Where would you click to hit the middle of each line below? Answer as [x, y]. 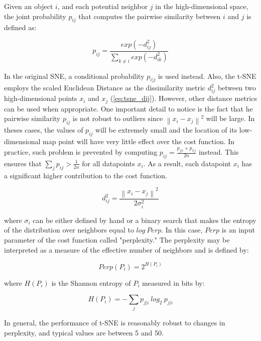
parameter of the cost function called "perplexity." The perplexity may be [117, 239]
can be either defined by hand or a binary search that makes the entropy [145, 220]
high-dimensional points [41, 98]
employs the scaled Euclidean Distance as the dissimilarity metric [105, 88]
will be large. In [230, 118]
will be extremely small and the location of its [166, 130]
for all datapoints [108, 163]
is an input [238, 230]
